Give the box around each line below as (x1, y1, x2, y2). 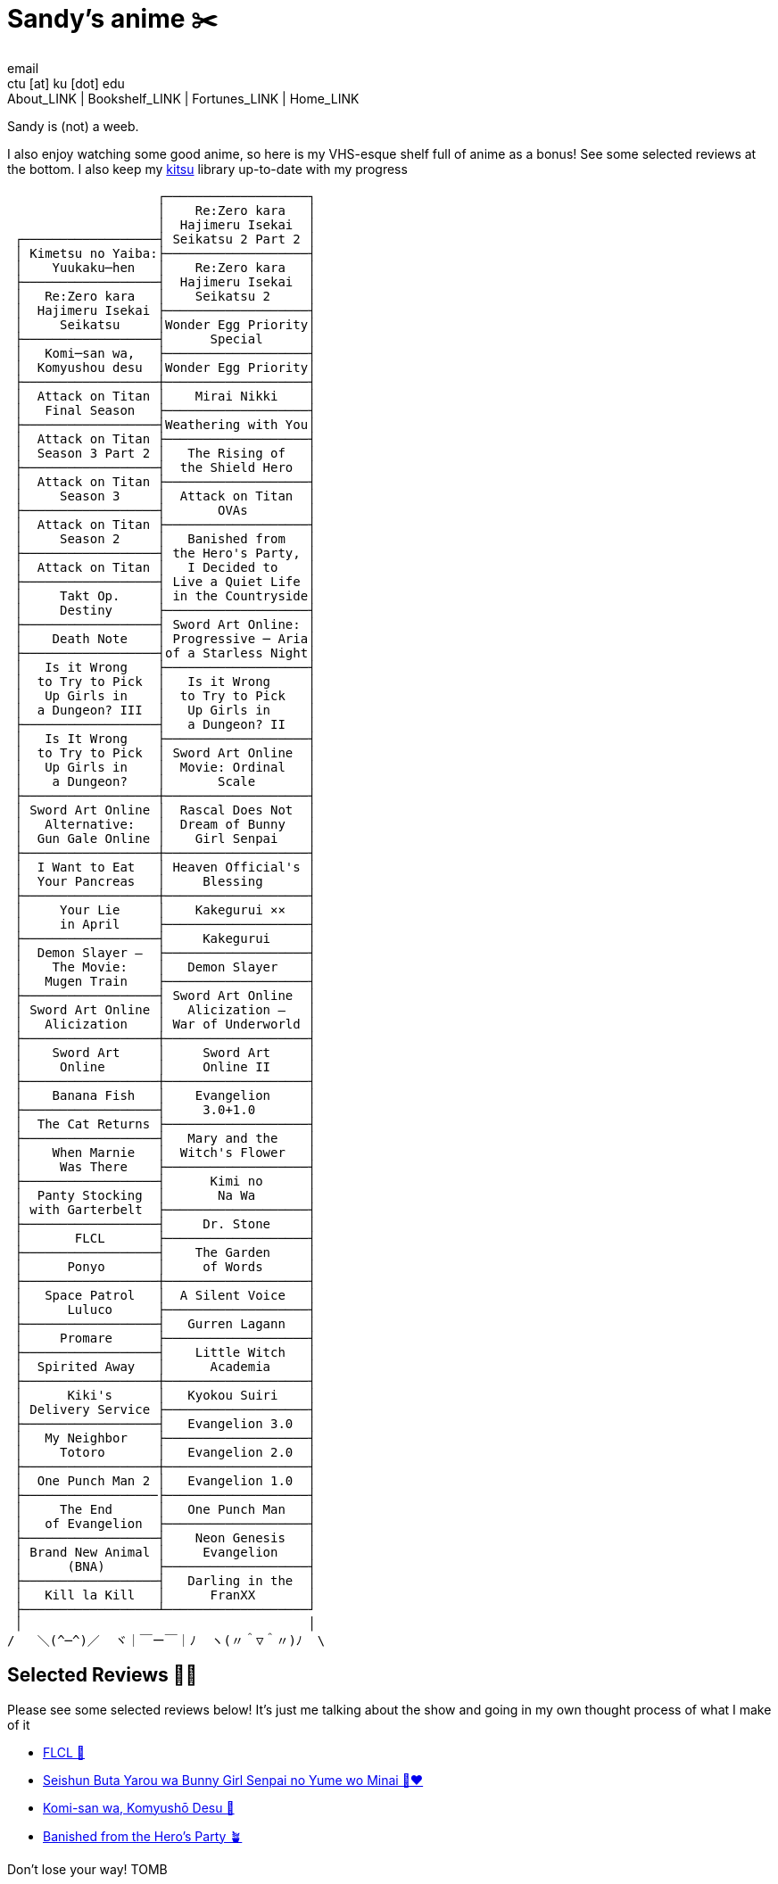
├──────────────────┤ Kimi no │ (14, 1173, 316, 1188)
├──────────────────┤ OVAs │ (14, 502, 316, 517)
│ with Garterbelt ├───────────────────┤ (14, 1202, 316, 1217)
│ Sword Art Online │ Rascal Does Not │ (14, 802, 316, 817)
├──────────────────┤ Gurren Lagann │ (14, 1316, 316, 1331)
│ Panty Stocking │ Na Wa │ (14, 1187, 316, 1202)
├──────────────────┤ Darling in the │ (14, 1573, 316, 1588)
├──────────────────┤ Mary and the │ (14, 1130, 316, 1145)
